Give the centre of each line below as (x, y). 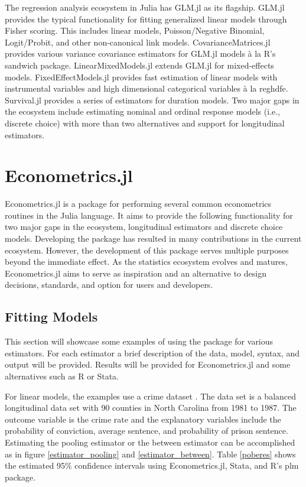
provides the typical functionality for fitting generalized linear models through (146, 19)
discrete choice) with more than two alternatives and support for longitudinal (145, 123)
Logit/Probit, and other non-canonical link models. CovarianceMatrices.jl (138, 42)
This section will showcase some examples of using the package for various (139, 341)
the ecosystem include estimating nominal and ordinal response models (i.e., (143, 111)
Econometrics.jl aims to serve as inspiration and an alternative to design (136, 273)
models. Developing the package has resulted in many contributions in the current (153, 238)
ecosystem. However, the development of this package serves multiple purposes (147, 250)
